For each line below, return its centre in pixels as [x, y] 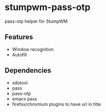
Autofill [19, 54]
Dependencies [28, 70]
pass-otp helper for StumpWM [36, 21]
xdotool [20, 83]
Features [19, 37]
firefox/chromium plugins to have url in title [56, 104]
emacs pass [24, 99]
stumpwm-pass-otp [48, 7]
